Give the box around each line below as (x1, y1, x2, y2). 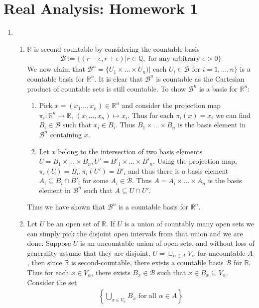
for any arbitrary (148, 55, 200, 63)
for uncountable (197, 247, 246, 258)
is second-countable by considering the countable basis (34, 43, 200, 54)
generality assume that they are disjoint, (27, 247, 150, 258)
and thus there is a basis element (128, 165, 229, 176)
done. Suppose (27, 238, 71, 248)
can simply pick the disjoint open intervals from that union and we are (27, 228, 243, 238)
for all (138, 293, 156, 300)
